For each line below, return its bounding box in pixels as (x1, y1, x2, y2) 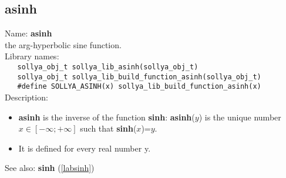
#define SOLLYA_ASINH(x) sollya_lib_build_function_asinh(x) (17, 82, 261, 91)
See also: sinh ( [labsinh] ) (5, 162, 95, 174)
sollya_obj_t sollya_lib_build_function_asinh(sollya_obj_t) (17, 72, 261, 81)
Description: (5, 90, 48, 103)
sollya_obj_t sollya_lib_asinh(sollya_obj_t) (17, 62, 198, 71)
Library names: (5, 50, 59, 62)
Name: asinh (5, 27, 52, 39)
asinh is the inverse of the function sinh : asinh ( (18, 110, 195, 123)
